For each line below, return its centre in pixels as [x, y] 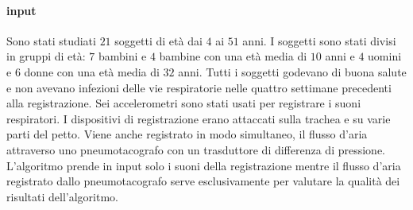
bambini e [122, 56]
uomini [385, 56]
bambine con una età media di [233, 56]
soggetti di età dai [158, 40]
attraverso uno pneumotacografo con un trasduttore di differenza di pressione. [196, 149]
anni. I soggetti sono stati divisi [319, 40]
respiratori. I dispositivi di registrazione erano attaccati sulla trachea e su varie [199, 118]
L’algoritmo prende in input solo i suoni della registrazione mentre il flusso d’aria [204, 165]
